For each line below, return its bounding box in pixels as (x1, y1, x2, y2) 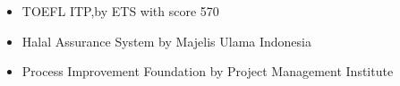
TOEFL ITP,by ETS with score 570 (21, 2, 219, 20)
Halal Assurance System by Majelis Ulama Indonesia (21, 31, 311, 50)
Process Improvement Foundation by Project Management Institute (21, 62, 394, 81)
